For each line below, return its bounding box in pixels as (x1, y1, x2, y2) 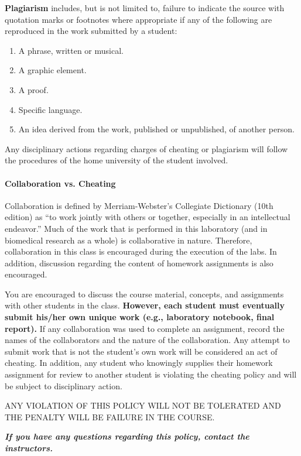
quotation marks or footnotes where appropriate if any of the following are (5, 13, 272, 25)
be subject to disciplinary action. (5, 379, 122, 392)
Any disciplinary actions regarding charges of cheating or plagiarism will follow (5, 142, 288, 155)
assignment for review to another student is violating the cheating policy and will (5, 368, 297, 380)
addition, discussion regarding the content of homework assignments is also (5, 256, 273, 269)
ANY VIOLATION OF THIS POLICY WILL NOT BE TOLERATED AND (5, 399, 281, 412)
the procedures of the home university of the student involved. (5, 154, 228, 166)
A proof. (18, 83, 49, 95)
